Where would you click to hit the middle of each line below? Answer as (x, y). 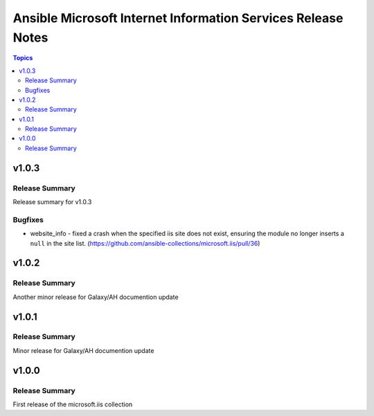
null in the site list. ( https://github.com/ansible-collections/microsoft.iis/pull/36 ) (145, 243)
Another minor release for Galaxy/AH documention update (96, 297)
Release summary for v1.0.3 (52, 202)
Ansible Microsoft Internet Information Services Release (178, 18)
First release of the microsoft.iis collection (73, 404)
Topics (23, 58)
